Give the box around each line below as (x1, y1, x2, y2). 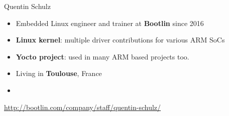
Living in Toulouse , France (16, 68, 102, 78)
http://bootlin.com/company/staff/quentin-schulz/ (4, 101, 161, 112)
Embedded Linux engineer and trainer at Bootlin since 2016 (16, 17, 204, 28)
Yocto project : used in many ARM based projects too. (16, 51, 189, 61)
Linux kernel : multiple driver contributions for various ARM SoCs (16, 34, 225, 45)
